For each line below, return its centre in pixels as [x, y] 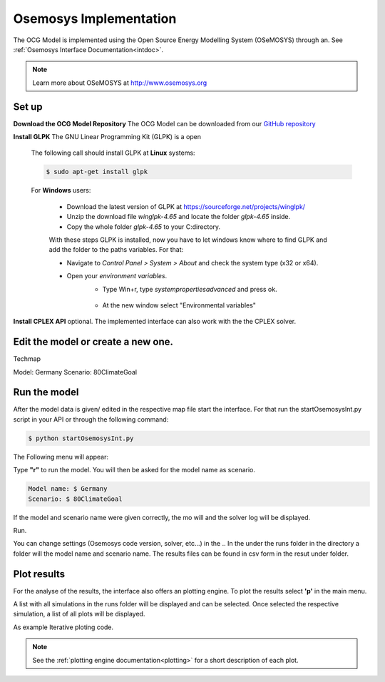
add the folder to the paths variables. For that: [116, 250]
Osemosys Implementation [95, 19]
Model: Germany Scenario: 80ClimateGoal [75, 372]
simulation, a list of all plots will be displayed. [79, 614]
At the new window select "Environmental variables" [179, 305]
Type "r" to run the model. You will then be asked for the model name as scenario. [134, 470]
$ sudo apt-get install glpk [97, 172]
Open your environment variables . [117, 276]
